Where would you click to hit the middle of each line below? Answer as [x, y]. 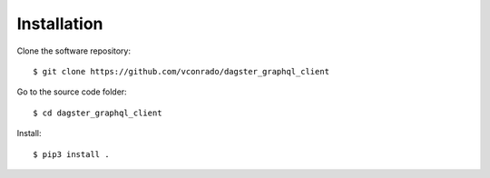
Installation [60, 24]
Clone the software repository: [74, 51]
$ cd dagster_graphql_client [98, 113]
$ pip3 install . [71, 154]
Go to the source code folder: [72, 92]
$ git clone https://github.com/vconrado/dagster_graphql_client [181, 71]
